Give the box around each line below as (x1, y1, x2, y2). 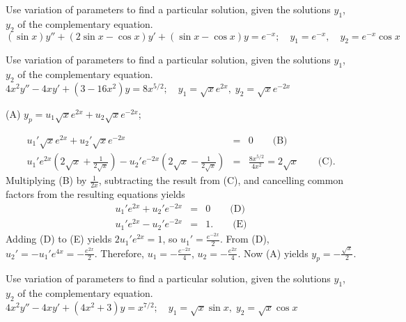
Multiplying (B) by (6, 173, 87, 187)
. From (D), (219, 231, 270, 246)
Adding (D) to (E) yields (6, 231, 112, 246)
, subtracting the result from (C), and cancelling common (98, 173, 344, 187)
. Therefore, (94, 245, 144, 260)
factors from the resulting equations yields (6, 187, 185, 201)
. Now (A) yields (237, 245, 309, 260)
